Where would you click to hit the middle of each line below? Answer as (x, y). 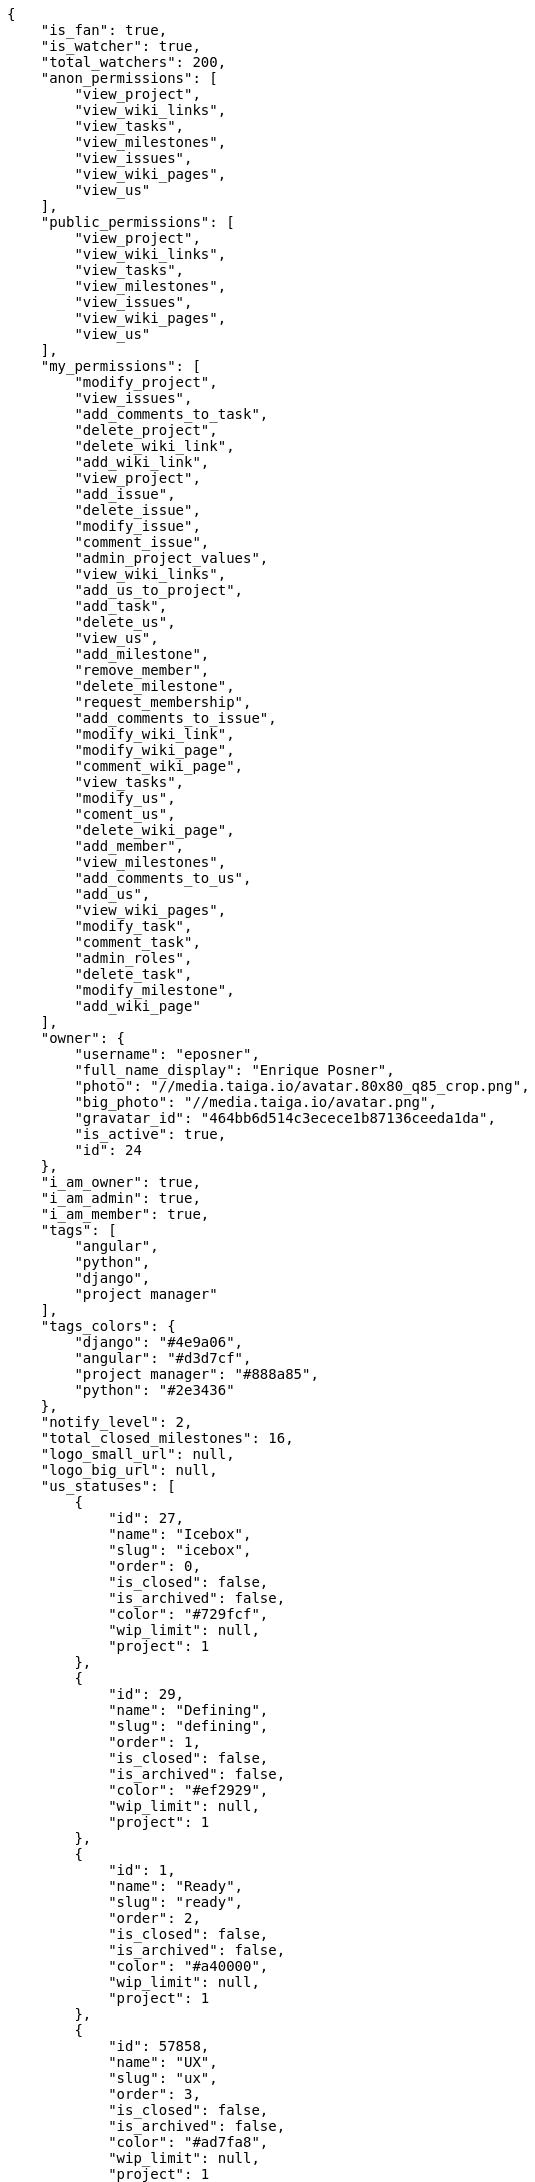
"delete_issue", (137, 510)
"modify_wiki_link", (154, 734)
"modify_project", (146, 382)
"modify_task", (133, 926)
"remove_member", (142, 670)
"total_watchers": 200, (133, 62)
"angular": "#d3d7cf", (163, 1358)
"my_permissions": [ (120, 366)
